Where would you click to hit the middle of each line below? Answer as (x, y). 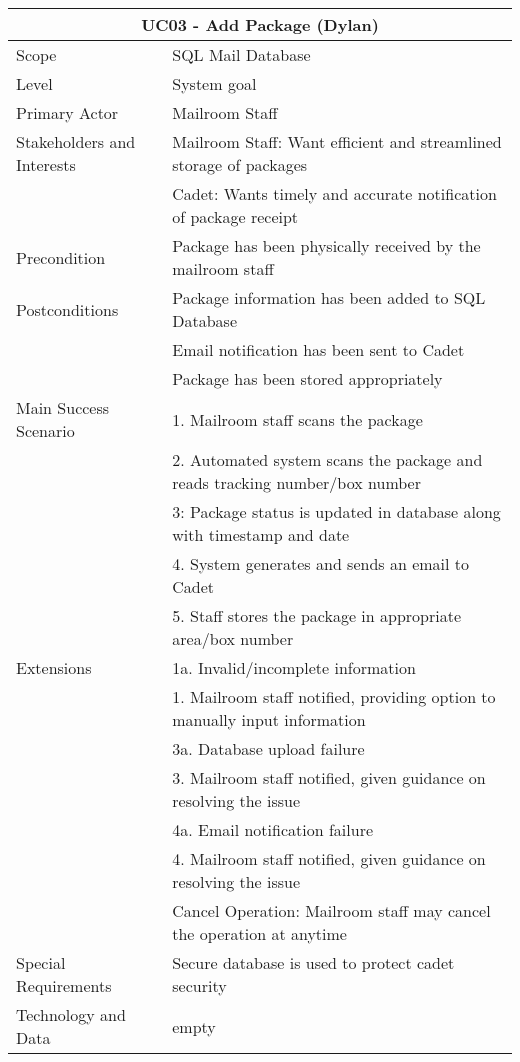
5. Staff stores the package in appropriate (317, 615)
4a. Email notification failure (273, 829)
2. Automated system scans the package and (327, 459)
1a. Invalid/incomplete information (294, 667)
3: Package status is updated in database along (336, 511)
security (199, 985)
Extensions (54, 667)
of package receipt (235, 216)
